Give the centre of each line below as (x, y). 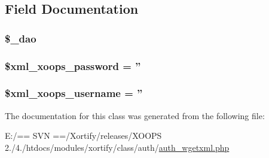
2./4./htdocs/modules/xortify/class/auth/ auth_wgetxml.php (117, 147)
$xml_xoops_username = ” (74, 93)
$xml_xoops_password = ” (73, 66)
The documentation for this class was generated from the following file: (135, 115)
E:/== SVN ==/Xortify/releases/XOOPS (83, 136)
